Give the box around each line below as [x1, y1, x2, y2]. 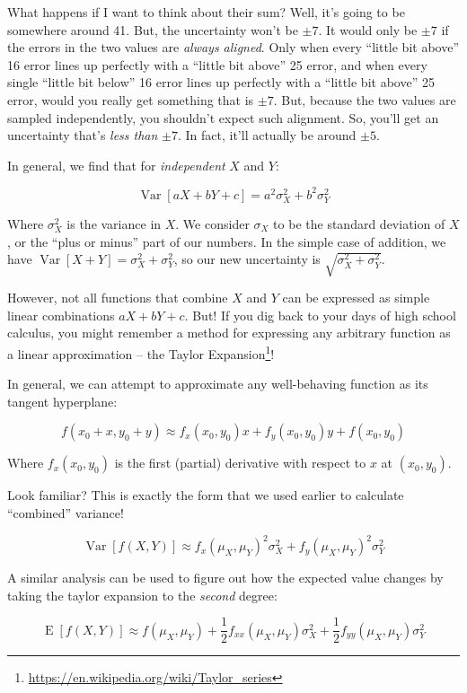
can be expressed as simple [282, 288, 430, 307]
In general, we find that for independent [7, 155, 225, 174]
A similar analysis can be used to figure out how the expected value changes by [7, 568, 444, 587]
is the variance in [66, 215, 162, 232]
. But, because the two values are [273, 90, 456, 109]
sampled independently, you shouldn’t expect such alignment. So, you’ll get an [7, 108, 439, 127]
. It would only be [318, 20, 418, 39]
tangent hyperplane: [7, 391, 118, 410]
